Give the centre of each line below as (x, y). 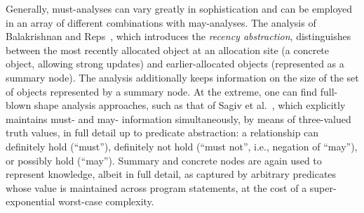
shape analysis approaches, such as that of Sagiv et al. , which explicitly (190, 105)
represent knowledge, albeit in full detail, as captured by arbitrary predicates (171, 174)
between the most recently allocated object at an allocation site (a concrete (168, 50)
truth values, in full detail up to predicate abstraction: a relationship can (162, 133)
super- (323, 187)
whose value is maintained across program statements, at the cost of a (156, 187)
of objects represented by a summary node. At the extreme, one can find (162, 91)
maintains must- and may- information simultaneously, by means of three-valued (178, 118)
